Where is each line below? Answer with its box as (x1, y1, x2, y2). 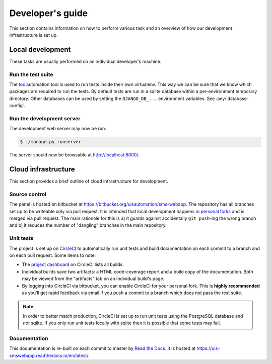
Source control (9, 191, 46, 198)
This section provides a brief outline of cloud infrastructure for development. (9, 178, 168, 185)
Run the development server (9, 115, 81, 122)
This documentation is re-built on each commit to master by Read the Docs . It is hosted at (9, 345, 196, 351)
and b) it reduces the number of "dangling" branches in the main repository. (9, 222, 167, 228)
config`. (9, 103, 26, 109)
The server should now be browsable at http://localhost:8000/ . (9, 152, 140, 158)
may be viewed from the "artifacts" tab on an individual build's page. (22, 276, 165, 282)
